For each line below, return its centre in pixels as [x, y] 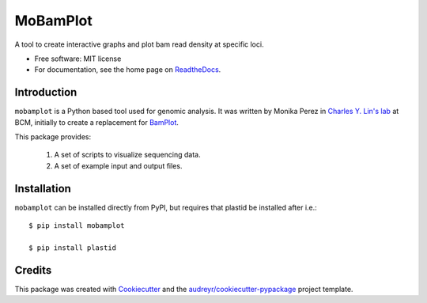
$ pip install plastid [73, 248]
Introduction [46, 92]
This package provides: [53, 137]
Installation [43, 189]
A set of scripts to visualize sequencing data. [127, 155]
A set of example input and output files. [118, 165]
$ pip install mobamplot [77, 226]
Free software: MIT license [78, 59]
